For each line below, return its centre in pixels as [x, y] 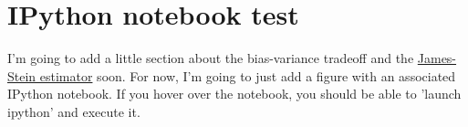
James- [437, 58]
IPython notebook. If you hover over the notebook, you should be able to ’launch [234, 94]
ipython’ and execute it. [74, 111]
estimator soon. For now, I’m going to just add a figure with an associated [248, 75]
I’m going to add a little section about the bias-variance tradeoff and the [211, 58]
